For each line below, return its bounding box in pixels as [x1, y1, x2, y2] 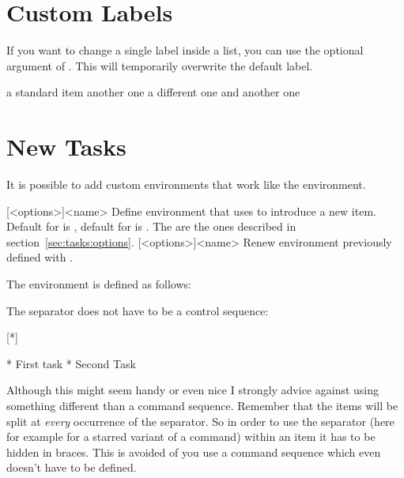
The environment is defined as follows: [6, 276, 191, 292]
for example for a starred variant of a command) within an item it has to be [6, 428, 376, 445]
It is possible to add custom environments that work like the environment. [6, 176, 366, 193]
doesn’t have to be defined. [6, 459, 137, 476]
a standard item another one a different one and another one [6, 84, 300, 100]
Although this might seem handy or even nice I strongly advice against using [6, 382, 379, 398]
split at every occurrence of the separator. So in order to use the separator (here [6, 412, 395, 429]
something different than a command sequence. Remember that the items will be [6, 397, 398, 413]
